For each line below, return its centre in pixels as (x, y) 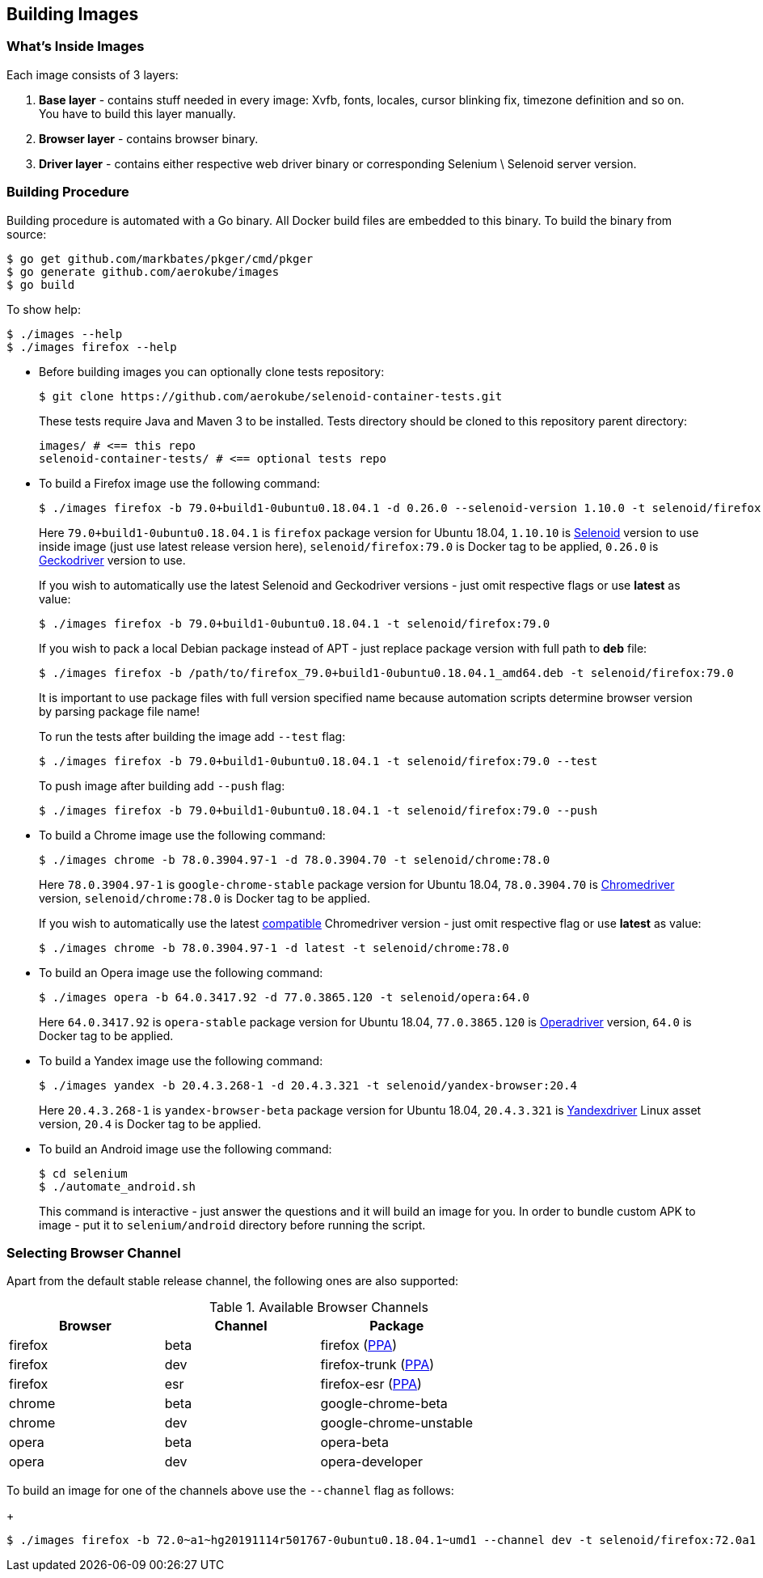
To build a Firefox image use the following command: (179, 483)
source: (27, 234)
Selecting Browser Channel (94, 1252)
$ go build (41, 284)
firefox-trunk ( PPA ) (377, 1365)
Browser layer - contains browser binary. (149, 138)
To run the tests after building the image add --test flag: (192, 736)
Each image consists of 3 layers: (93, 74)
